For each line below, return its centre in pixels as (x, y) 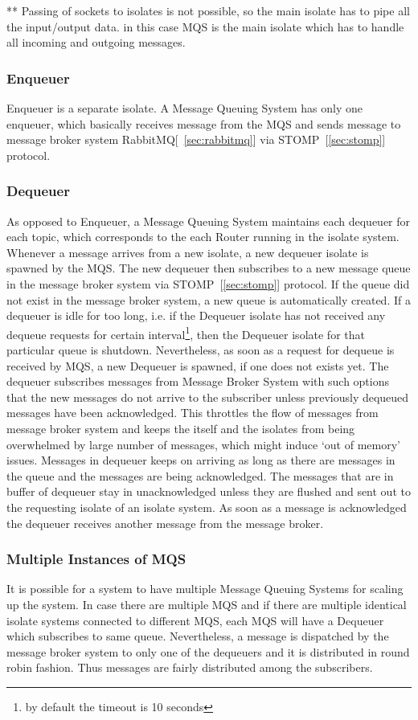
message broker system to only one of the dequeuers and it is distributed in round (208, 651)
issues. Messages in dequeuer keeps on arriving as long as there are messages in (201, 460)
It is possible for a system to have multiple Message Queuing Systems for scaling (205, 589)
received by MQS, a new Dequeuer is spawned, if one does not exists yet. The (198, 365)
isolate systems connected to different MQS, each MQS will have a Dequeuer (195, 620)
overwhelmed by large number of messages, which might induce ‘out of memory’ (203, 444)
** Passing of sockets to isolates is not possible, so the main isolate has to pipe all (208, 10)
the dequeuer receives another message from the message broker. (165, 523)
